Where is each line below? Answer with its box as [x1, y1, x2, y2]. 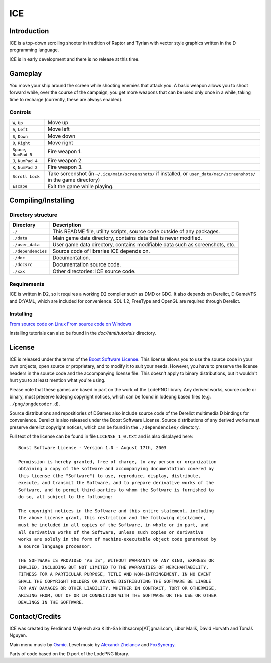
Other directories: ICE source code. [52, 268, 136, 275]
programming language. [9, 47, 59, 53]
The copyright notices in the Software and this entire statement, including [18, 508, 214, 514]
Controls [9, 109, 31, 116]
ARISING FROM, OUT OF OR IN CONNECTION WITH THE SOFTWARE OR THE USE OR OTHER [18, 592, 217, 598]
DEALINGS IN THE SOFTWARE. [18, 599, 85, 605]
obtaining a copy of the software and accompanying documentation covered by [18, 466, 214, 472]
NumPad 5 [12, 152, 33, 157]
